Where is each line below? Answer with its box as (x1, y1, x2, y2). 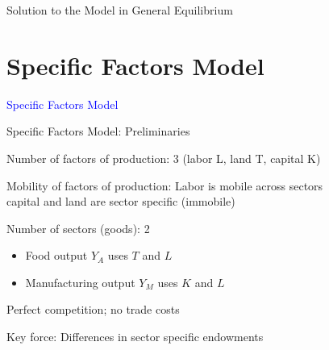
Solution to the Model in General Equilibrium (6, 2, 233, 18)
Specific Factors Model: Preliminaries (6, 123, 190, 140)
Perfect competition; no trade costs (6, 301, 180, 318)
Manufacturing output (25, 273, 135, 290)
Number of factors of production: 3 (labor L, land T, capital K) (6, 149, 321, 166)
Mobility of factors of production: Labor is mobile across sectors (6, 177, 323, 194)
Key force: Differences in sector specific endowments (6, 328, 264, 345)
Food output (25, 247, 88, 264)
